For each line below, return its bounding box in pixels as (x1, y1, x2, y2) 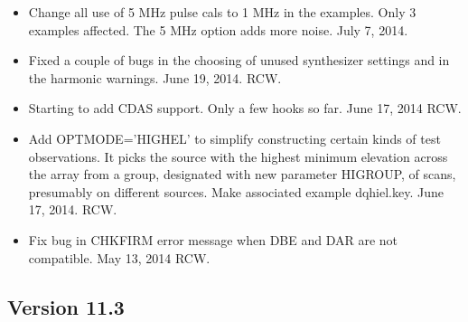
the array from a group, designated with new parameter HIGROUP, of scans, (28, 165, 456, 184)
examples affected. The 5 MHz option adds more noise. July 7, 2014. (28, 20, 408, 39)
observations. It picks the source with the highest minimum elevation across (28, 147, 448, 166)
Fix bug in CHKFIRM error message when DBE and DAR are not (28, 230, 398, 249)
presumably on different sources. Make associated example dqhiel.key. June (28, 182, 444, 201)
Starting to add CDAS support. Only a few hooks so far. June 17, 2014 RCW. (28, 99, 462, 118)
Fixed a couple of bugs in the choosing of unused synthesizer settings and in (28, 51, 450, 70)
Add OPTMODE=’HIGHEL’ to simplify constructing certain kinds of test (28, 128, 441, 147)
